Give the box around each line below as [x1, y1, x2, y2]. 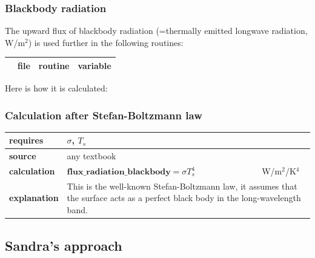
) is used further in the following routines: [28, 36, 184, 48]
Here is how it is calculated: [5, 82, 108, 94]
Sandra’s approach [5, 236, 122, 254]
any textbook [67, 150, 116, 162]
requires [9, 134, 44, 147]
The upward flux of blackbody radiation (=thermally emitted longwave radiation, [5, 24, 308, 37]
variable [78, 59, 111, 71]
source [9, 150, 36, 162]
